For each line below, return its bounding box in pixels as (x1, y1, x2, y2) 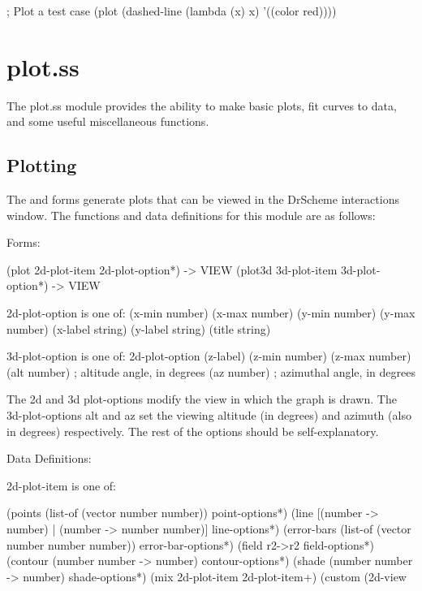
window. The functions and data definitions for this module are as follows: (6, 206, 376, 223)
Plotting (6, 153, 77, 178)
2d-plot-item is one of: (6, 477, 117, 494)
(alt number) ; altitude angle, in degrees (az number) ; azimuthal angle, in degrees (6, 363, 416, 380)
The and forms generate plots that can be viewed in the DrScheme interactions (6, 191, 399, 208)
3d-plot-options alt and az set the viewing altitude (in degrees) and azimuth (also (6, 407, 411, 424)
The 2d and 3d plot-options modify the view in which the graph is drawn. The (6, 390, 397, 408)
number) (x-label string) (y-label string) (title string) (6, 320, 271, 337)
